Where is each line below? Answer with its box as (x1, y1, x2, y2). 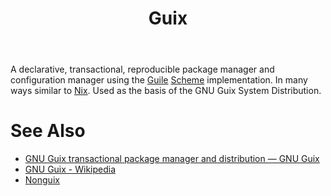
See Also (10, 120, 86, 142)
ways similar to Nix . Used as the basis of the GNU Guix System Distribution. (10, 85, 322, 97)
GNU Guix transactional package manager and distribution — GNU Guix (24, 153, 320, 165)
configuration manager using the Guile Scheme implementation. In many (10, 74, 308, 86)
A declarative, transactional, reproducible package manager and (10, 63, 275, 76)
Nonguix (24, 174, 60, 186)
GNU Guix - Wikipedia (24, 163, 117, 176)
